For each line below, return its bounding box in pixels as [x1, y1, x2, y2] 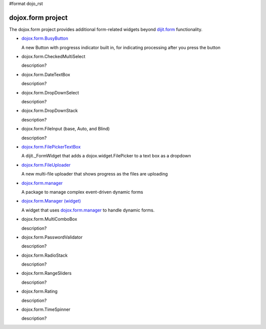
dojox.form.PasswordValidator [21, 234, 83, 240]
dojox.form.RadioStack [21, 252, 68, 258]
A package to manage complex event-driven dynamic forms [21, 189, 143, 195]
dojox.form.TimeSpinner [21, 306, 71, 312]
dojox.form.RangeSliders [21, 270, 72, 276]
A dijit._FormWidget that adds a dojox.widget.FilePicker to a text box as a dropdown [21, 153, 192, 159]
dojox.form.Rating [21, 288, 58, 295]
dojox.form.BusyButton [21, 35, 68, 41]
